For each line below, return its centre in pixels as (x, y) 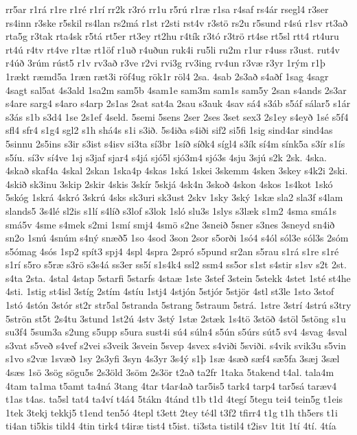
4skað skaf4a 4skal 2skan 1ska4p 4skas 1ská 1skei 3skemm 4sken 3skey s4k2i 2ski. (177, 171)
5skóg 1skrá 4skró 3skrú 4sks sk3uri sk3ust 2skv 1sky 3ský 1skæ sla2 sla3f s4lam (174, 197)
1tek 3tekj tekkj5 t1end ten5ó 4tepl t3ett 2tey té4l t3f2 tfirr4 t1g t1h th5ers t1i (172, 412)
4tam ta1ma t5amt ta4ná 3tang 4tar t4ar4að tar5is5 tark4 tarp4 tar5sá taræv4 (171, 385)
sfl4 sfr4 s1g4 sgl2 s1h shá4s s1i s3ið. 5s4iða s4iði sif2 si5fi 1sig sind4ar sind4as (169, 130)
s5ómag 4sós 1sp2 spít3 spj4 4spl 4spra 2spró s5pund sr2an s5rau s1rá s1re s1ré (172, 251)
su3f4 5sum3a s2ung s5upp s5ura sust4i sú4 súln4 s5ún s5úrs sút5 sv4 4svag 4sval (176, 332)
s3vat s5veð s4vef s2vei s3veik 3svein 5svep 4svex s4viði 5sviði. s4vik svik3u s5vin (176, 345)
